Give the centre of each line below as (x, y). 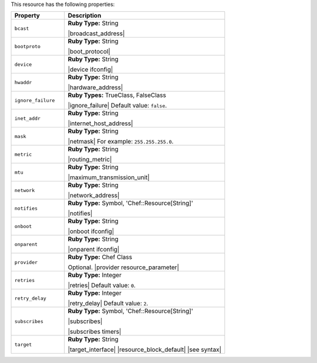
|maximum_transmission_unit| (109, 177)
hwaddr (23, 82)
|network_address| (94, 196)
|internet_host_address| (100, 123)
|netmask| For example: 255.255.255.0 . (121, 142)
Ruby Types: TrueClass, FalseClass (117, 95)
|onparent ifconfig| (94, 250)
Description (85, 16)
